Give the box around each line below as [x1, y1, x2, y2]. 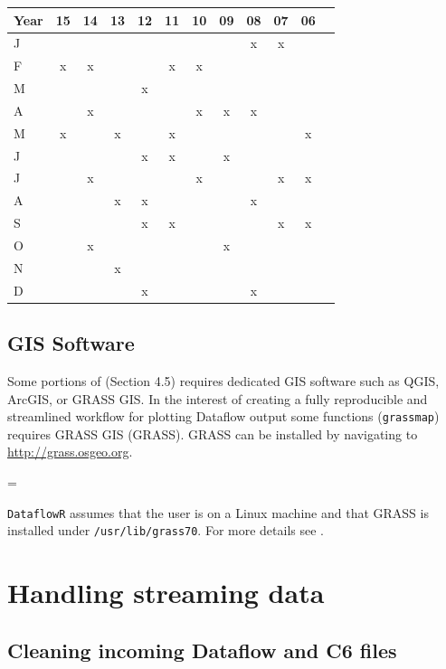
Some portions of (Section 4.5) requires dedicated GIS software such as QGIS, [7, 371, 440, 390]
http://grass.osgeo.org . [7, 442, 133, 461]
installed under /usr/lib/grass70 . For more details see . [7, 521, 324, 540]
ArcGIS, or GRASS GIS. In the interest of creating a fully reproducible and [7, 389, 428, 408]
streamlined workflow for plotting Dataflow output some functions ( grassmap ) [7, 407, 440, 426]
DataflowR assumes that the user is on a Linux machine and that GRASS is [7, 503, 429, 522]
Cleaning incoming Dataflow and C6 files [7, 636, 397, 664]
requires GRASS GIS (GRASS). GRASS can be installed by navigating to [7, 424, 418, 443]
